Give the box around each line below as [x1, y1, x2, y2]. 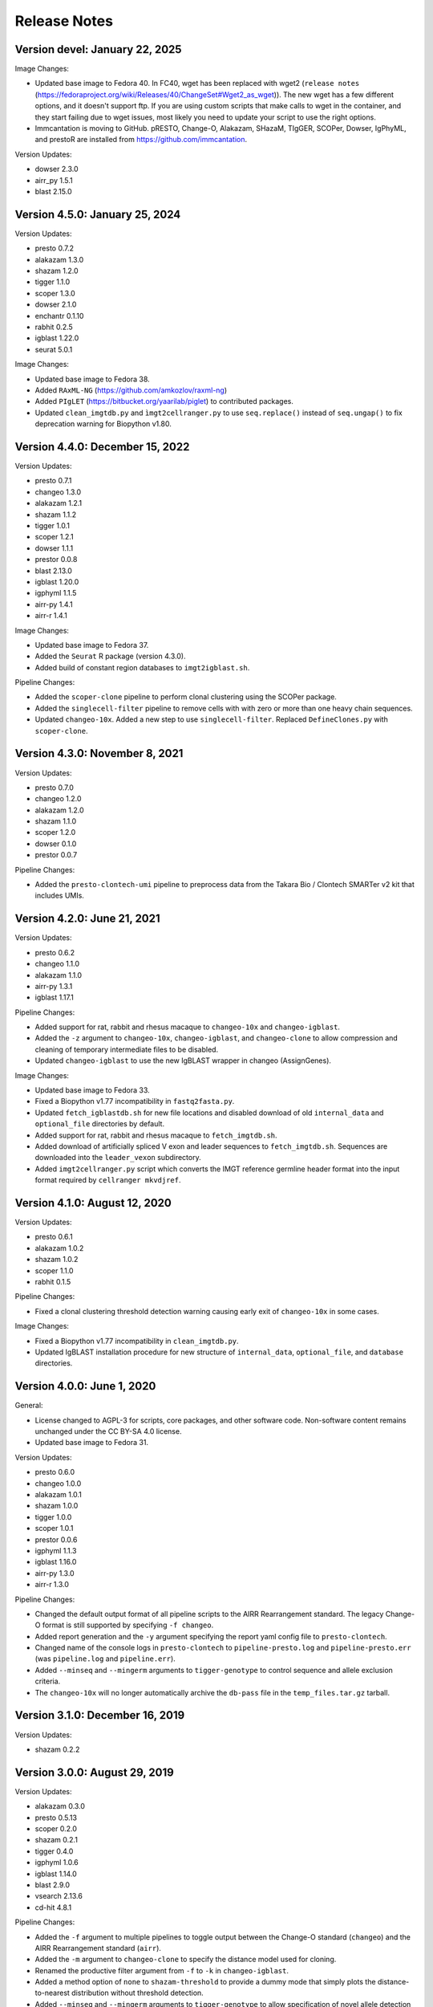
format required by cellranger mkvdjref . [34, 1175, 181, 1185]
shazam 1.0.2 [34, 1255, 79, 1264]
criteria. [34, 1676, 61, 1686]
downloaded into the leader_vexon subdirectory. [34, 1153, 201, 1162]
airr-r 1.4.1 [34, 611, 67, 621]
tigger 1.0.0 [34, 1512, 72, 1521]
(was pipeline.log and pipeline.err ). [34, 1654, 176, 1663]
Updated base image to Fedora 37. [34, 640, 149, 649]
